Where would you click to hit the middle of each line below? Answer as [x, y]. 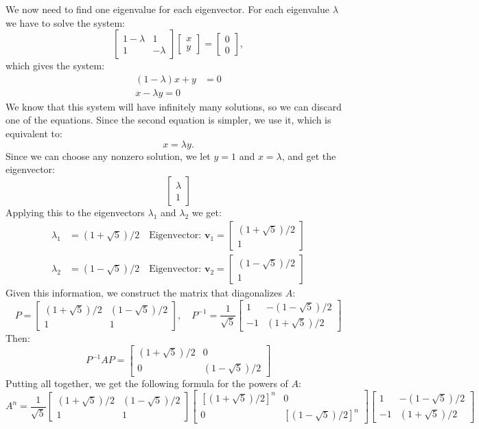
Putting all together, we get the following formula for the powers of [147, 383]
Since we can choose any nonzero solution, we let [108, 155]
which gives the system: [55, 66]
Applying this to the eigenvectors [75, 212]
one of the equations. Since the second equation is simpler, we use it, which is [168, 120]
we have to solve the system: [66, 22]
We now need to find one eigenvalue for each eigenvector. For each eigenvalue [167, 9]
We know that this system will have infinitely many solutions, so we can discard [174, 106]
